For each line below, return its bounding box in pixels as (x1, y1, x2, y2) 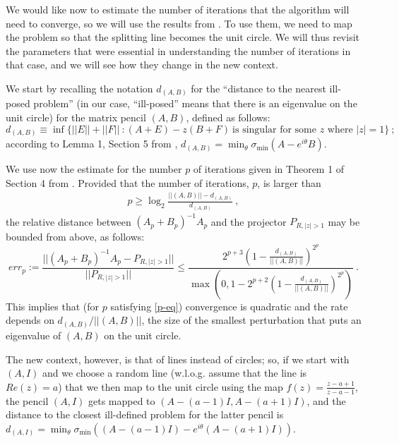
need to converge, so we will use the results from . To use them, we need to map (6, 16, 352, 30)
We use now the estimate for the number (6, 162, 182, 176)
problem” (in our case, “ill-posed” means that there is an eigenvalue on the (33, 96, 357, 111)
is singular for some (232, 124, 316, 135)
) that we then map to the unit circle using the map (58, 379, 283, 394)
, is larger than (257, 175, 321, 190)
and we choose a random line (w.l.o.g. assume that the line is (42, 365, 307, 380)
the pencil (6, 393, 49, 408)
